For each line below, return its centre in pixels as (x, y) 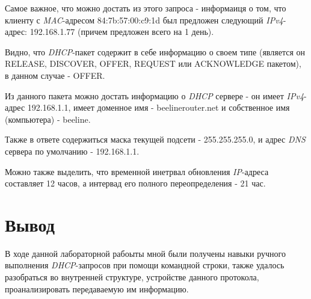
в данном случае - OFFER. (55, 75)
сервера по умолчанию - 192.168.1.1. (72, 151)
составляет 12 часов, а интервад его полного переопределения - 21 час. (135, 183)
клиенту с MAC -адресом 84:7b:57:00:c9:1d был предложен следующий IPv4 (144, 20)
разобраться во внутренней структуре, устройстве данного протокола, (132, 277)
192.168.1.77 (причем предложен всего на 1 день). (122, 32)
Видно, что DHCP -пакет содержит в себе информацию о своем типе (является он (155, 51)
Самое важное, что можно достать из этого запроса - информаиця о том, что (146, 8)
